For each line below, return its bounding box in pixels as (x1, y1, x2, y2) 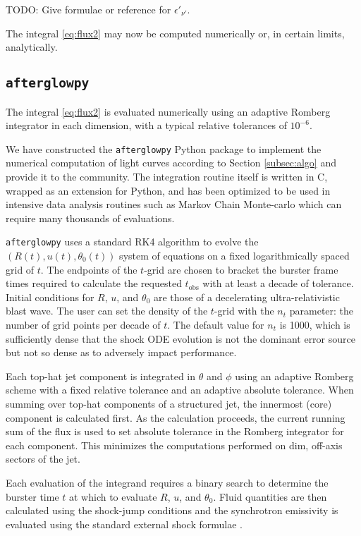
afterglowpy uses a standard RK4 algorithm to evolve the (6, 234, 259, 249)
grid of (6, 262, 35, 276)
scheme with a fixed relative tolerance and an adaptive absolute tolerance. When (6, 382, 354, 397)
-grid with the (214, 303, 274, 318)
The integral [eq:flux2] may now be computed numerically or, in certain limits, (6, 25, 345, 40)
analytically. (6, 39, 58, 54)
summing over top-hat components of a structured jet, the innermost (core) (6, 396, 332, 410)
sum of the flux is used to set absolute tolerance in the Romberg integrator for (6, 424, 344, 439)
